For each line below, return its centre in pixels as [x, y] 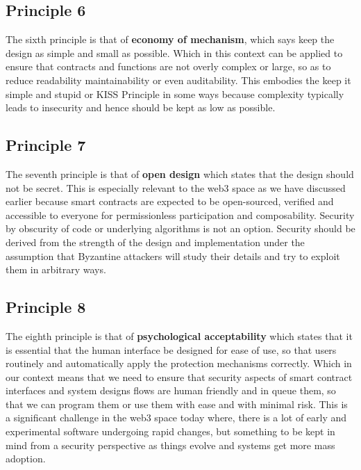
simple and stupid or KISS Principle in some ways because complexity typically [175, 94]
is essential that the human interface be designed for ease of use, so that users [171, 349]
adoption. [26, 459]
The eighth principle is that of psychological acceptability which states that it [179, 335]
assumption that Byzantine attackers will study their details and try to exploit [173, 256]
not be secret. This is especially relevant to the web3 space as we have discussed [176, 187]
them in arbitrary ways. [56, 269]
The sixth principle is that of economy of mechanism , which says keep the [170, 39]
